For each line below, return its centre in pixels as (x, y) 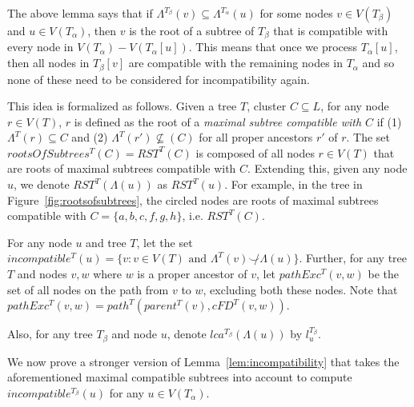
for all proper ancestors (256, 137)
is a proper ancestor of (192, 274)
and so (378, 63)
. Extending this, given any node (328, 168)
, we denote (42, 184)
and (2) (90, 137)
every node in (40, 47)
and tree (106, 242)
